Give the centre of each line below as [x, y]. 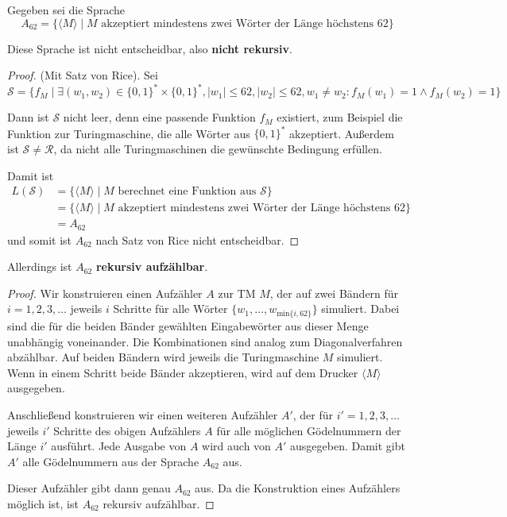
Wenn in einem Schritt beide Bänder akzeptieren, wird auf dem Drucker [183, 372]
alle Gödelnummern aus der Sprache [111, 461]
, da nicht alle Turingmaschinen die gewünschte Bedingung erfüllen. [218, 148]
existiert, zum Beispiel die [340, 117]
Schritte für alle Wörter [170, 309]
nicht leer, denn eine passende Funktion [159, 117]
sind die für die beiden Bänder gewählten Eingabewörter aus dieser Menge [188, 325]
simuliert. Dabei [360, 309]
